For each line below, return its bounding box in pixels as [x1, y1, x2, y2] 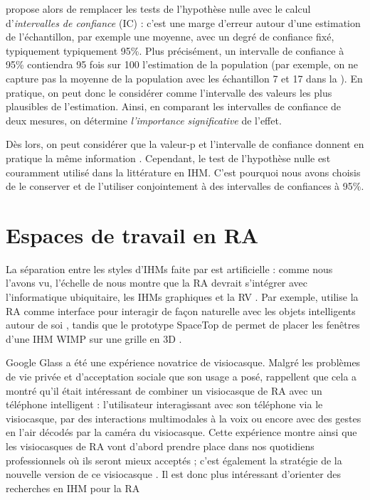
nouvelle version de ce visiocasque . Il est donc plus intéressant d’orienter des [6, 467, 341, 482]
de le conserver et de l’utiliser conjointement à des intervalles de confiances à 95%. [6, 179, 364, 193]
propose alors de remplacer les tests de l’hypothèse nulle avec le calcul [6, 1, 311, 16]
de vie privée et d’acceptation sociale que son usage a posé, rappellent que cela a [6, 369, 357, 383]
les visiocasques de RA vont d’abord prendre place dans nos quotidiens [6, 438, 314, 453]
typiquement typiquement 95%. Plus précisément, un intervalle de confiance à [6, 43, 344, 58]
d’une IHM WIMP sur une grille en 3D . [6, 331, 182, 346]
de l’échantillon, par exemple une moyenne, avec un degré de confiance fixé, [6, 29, 334, 44]
